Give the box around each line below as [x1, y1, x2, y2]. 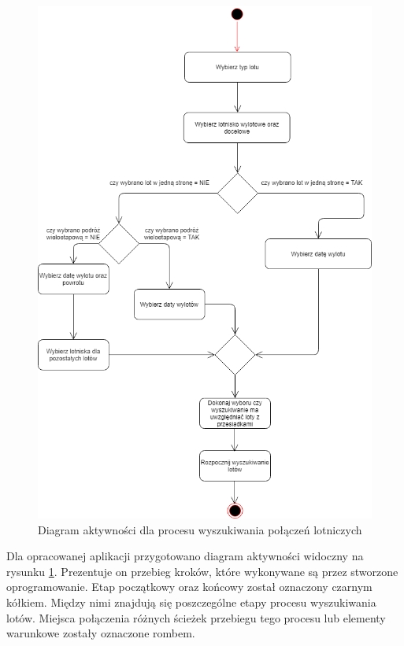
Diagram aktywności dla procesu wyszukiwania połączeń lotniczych [38, 521, 362, 537]
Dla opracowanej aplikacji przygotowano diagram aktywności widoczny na [6, 548, 364, 564]
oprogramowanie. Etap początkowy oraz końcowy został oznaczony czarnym [6, 578, 372, 595]
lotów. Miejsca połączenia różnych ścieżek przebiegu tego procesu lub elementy [6, 609, 386, 626]
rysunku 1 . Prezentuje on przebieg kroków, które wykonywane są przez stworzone [6, 563, 398, 579]
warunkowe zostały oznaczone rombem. [6, 625, 195, 641]
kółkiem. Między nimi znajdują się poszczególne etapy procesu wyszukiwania [6, 594, 376, 611]
